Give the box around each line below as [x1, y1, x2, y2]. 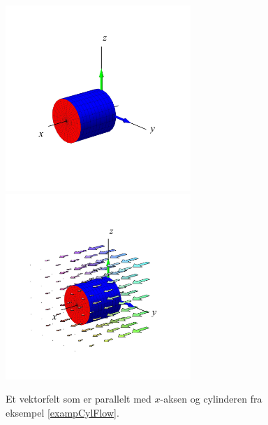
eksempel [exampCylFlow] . [6, 405, 119, 419]
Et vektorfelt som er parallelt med [6, 391, 151, 406]
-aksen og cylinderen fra [160, 391, 262, 406]
